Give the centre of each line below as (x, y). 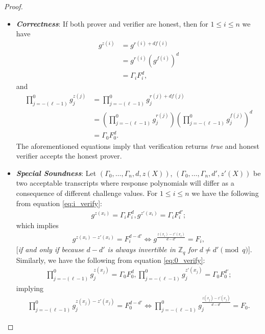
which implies (37, 225)
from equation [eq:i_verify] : (59, 203)
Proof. (14, 6)
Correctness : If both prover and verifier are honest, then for (112, 23)
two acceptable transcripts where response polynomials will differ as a (125, 183)
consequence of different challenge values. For (87, 193)
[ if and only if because (50, 249)
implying (30, 288)
